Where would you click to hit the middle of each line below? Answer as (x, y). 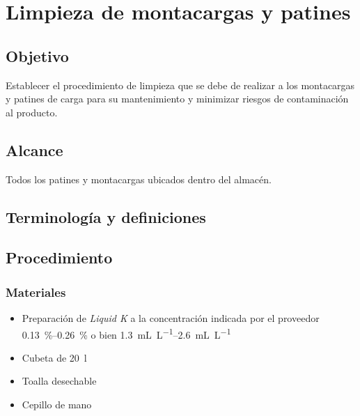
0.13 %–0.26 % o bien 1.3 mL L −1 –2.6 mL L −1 (126, 333)
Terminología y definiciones (106, 216)
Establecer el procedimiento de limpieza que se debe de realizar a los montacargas (180, 85)
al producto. (32, 112)
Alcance (34, 149)
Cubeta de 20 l (54, 357)
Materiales (36, 292)
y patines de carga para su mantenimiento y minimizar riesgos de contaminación (177, 99)
